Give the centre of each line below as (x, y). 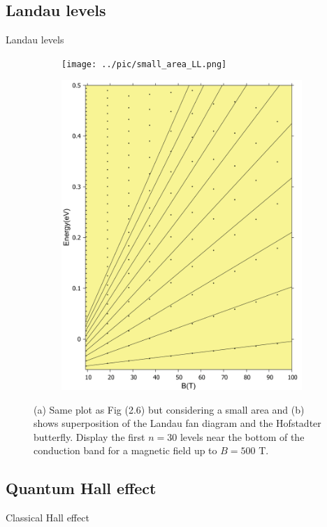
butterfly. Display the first (89, 436)
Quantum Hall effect (81, 488)
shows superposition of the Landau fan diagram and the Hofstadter (177, 423)
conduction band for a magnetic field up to (125, 450)
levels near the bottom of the (242, 436)
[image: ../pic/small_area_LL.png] (144, 64)
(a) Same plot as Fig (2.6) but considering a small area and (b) (169, 409)
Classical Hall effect (48, 518)
